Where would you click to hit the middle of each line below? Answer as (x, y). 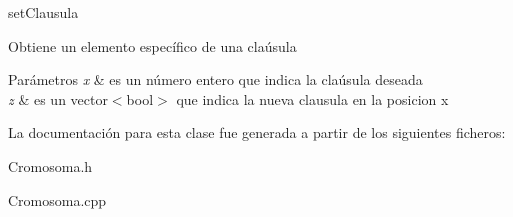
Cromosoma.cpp (57, 199)
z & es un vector (58, 98)
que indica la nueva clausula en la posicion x (312, 98)
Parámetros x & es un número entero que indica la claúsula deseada (215, 79)
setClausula (43, 12)
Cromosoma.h (50, 165)
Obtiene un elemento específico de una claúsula (152, 45)
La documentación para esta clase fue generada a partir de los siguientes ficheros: (257, 132)
